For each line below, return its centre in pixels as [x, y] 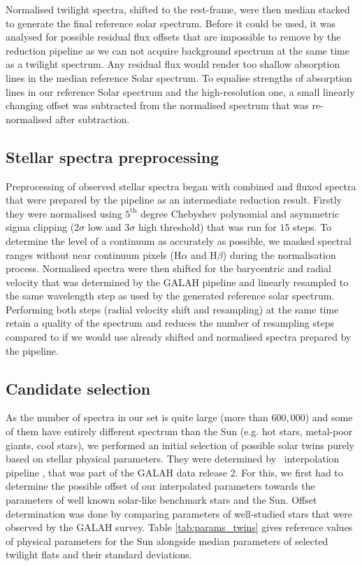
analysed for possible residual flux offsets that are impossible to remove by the [173, 37]
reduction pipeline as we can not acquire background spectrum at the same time [178, 50]
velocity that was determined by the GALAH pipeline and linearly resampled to [177, 282]
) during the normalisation [279, 254]
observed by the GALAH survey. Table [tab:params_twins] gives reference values [179, 527]
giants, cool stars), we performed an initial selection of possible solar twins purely [180, 445]
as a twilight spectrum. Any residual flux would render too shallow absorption [173, 64]
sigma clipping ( [40, 227]
